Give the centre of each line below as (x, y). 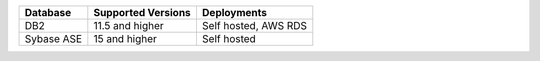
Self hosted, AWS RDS (254, 25)
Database (48, 12)
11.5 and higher (128, 25)
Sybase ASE (53, 38)
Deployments (234, 12)
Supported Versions (142, 12)
